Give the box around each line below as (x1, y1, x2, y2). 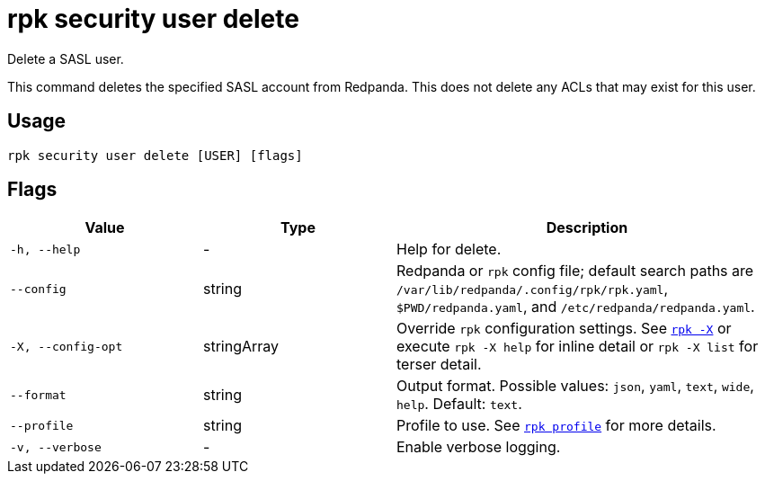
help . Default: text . (396, 395, 522, 414)
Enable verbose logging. (396, 438, 561, 457)
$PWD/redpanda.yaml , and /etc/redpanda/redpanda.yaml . (396, 298, 755, 316)
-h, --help (10, 242, 81, 256)
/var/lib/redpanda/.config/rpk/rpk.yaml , (396, 280, 669, 298)
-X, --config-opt (10, 339, 123, 353)
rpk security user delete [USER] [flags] (7, 147, 303, 163)
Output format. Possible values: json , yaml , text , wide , (396, 377, 754, 396)
